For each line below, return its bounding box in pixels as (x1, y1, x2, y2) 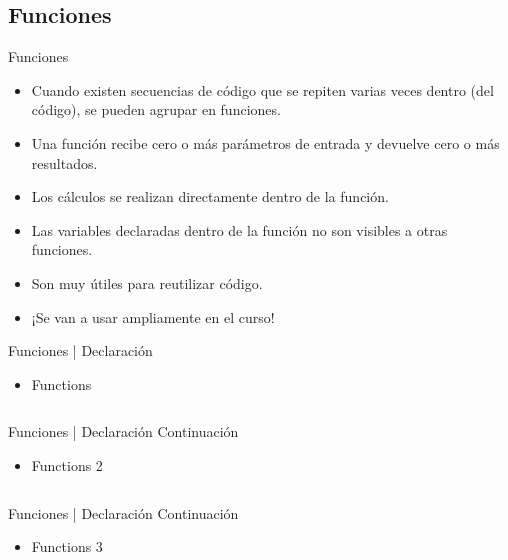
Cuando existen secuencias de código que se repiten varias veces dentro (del (31, 79, 494, 100)
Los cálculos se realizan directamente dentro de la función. (31, 186, 389, 207)
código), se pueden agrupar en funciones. (31, 99, 281, 120)
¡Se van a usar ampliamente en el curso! (31, 306, 275, 327)
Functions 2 (31, 454, 103, 475)
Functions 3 (31, 536, 103, 557)
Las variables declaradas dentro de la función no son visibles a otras (31, 219, 448, 240)
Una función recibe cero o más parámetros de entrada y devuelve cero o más (31, 132, 500, 153)
